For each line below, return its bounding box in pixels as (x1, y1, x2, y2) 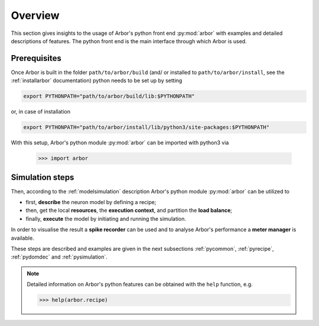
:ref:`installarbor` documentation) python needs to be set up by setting (11, 77, 183, 84)
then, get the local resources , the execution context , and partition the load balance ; (25, 207, 233, 214)
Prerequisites (11, 53, 61, 63)
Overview (11, 9, 60, 22)
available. (11, 234, 35, 241)
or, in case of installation (11, 108, 71, 115)
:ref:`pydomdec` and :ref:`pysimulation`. (11, 253, 108, 260)
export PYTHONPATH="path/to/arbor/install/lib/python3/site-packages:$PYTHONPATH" (23, 124, 270, 131)
